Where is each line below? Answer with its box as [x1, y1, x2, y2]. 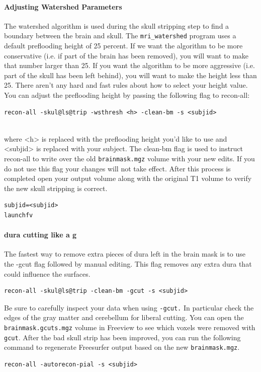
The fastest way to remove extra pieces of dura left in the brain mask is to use [4, 249, 246, 259]
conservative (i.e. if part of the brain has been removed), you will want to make [4, 50, 249, 60]
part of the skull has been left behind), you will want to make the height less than [4, 70, 257, 80]
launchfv [4, 212, 33, 219]
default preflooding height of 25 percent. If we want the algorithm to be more [4, 40, 243, 51]
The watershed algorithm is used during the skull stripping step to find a [4, 20, 229, 31]
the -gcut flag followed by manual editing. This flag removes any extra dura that [4, 259, 252, 269]
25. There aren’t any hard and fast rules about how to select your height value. [4, 80, 248, 90]
